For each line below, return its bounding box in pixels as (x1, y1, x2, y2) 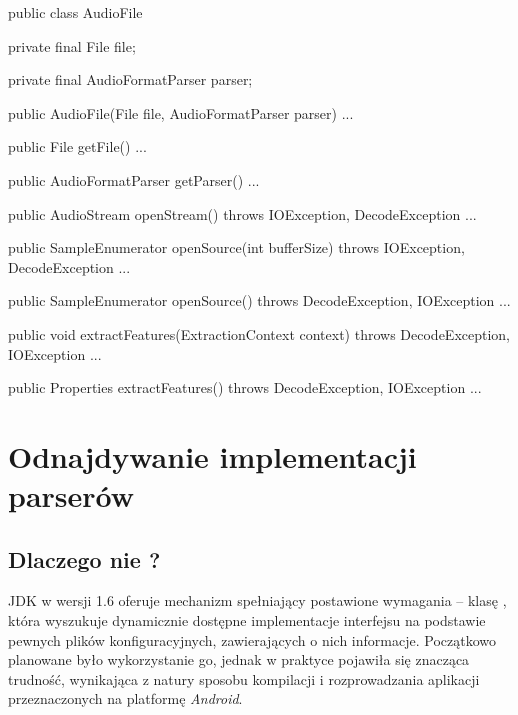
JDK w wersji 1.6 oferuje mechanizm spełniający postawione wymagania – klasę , (8, 590, 507, 611)
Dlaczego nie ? (8, 543, 161, 574)
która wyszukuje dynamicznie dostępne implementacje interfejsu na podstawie (8, 610, 486, 631)
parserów (8, 475, 135, 516)
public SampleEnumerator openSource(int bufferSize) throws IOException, (8, 237, 465, 258)
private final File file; (8, 35, 136, 56)
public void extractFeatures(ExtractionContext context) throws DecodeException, (8, 323, 511, 344)
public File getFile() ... (8, 136, 147, 157)
